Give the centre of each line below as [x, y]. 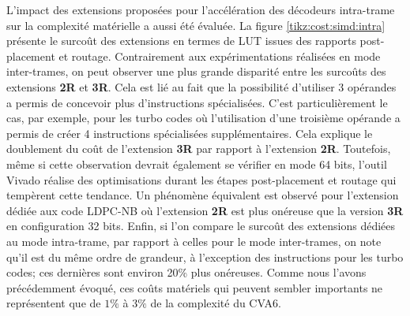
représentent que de [54, 303]
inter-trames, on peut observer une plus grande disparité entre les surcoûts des [196, 71]
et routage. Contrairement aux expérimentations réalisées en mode [220, 56]
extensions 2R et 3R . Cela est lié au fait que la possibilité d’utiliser [171, 86]
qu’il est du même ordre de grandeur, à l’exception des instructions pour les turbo [205, 257]
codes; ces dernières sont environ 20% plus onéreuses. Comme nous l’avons [186, 272]
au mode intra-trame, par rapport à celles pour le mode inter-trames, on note [194, 241]
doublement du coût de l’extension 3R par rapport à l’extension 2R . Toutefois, [199, 149]
